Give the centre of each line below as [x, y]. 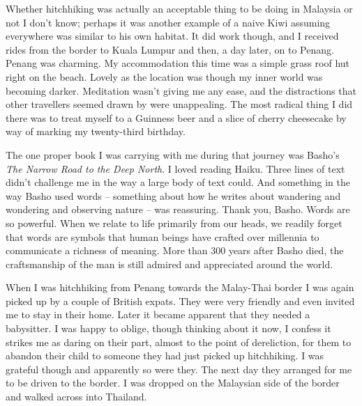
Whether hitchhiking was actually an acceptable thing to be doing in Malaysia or [179, 8]
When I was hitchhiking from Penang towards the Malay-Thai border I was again [180, 287]
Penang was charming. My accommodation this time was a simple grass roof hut [178, 63]
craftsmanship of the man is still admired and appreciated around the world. [169, 264]
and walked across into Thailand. [76, 397]
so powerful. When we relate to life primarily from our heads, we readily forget [174, 222]
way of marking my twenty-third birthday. [96, 131]
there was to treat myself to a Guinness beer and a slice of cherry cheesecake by [176, 117]
